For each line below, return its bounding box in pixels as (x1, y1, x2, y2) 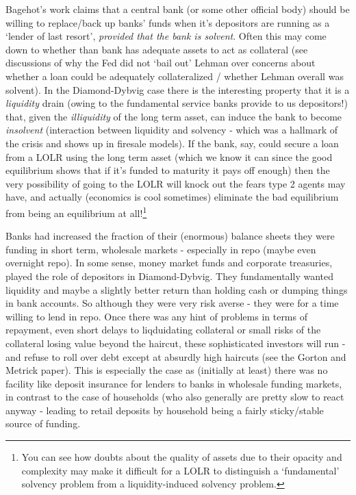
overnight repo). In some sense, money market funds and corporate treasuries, (5, 255, 333, 270)
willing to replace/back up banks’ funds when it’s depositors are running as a (5, 15, 330, 29)
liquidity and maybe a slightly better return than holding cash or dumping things (5, 282, 348, 296)
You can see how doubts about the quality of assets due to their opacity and (21, 450, 342, 464)
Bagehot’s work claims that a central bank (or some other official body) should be (5, 2, 350, 16)
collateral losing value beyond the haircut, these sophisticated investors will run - (5, 335, 346, 350)
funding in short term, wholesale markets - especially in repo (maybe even (5, 242, 316, 256)
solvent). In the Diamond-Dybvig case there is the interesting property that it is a (5, 82, 350, 97)
